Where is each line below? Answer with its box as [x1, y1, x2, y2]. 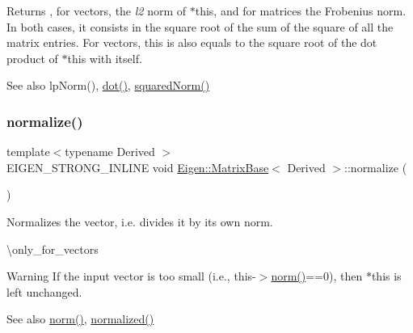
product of [6, 49, 58, 66]
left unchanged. [6, 283, 82, 300]
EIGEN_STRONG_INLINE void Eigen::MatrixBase [6, 158, 269, 175]
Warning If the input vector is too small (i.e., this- [6, 268, 256, 285]
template [6, 143, 50, 160]
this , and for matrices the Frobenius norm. [195, 2, 407, 19]
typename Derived [65, 143, 155, 160]
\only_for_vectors [6, 240, 99, 257]
